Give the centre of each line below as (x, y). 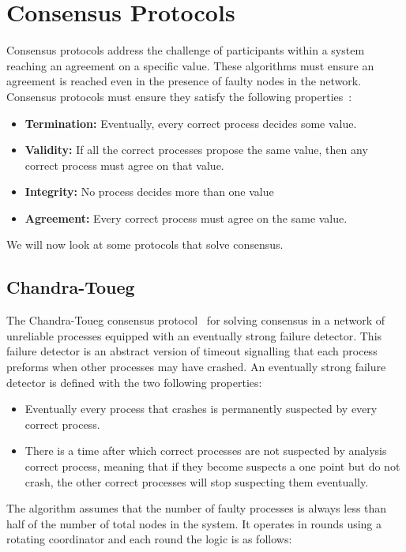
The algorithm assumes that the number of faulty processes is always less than (197, 508)
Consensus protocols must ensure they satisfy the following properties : (179, 96)
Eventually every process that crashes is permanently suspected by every (201, 409)
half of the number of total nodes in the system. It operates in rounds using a (194, 523)
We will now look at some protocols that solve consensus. (145, 244)
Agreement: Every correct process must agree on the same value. (186, 218)
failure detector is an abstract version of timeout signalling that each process (192, 351)
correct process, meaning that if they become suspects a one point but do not (212, 466)
